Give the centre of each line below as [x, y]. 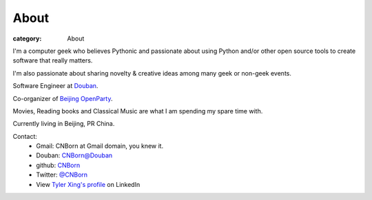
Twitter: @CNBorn [62, 175]
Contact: [25, 136]
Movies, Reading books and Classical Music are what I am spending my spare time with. [138, 111]
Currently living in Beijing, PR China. [64, 124]
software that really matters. [53, 60]
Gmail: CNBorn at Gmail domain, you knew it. [100, 146]
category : [27, 38]
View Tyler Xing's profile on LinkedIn [88, 184]
